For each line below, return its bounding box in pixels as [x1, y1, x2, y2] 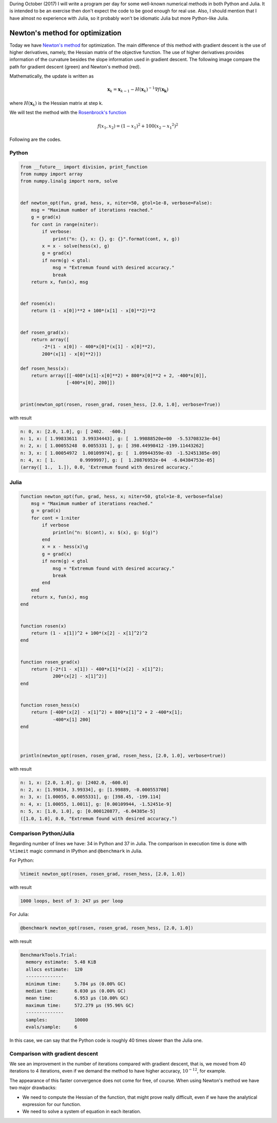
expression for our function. [22, 1101, 82, 1107]
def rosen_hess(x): [20, 365, 69, 371]
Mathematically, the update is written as [9, 73, 94, 79]
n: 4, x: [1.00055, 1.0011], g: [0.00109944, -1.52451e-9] [20, 801, 172, 807]
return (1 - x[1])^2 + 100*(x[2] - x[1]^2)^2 [31, 630, 148, 636]
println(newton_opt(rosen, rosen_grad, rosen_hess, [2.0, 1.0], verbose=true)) [20, 753, 226, 758]
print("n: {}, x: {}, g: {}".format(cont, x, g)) [52, 236, 180, 242]
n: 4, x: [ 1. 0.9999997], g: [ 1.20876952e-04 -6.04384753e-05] [20, 457, 215, 463]
